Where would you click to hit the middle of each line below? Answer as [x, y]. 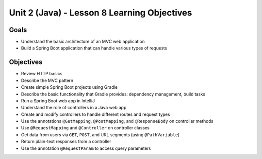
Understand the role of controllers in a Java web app [74, 108]
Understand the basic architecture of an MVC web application [83, 42]
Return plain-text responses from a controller [66, 142]
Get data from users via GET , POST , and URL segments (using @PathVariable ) [100, 135]
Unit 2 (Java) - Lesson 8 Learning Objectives [100, 13]
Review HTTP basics [42, 74]
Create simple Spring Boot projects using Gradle [69, 87]
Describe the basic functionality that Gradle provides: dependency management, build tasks [113, 94]
